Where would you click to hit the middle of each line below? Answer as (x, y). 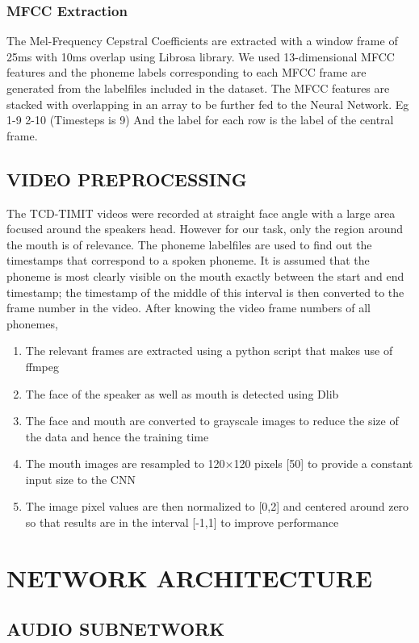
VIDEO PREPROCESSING (127, 179)
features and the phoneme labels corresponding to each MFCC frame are (186, 72)
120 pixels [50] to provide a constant (323, 463)
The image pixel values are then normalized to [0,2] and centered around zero (217, 506)
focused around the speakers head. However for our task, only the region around (205, 229)
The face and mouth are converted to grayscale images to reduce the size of (212, 421)
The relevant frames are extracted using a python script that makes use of (209, 351)
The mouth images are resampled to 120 (125, 463)
